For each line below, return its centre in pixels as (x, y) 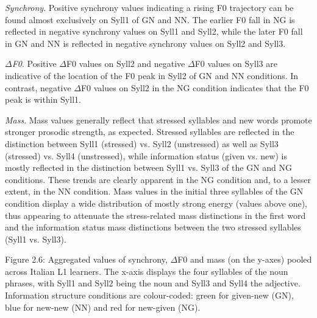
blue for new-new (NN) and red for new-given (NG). (103, 307)
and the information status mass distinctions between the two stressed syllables (153, 227)
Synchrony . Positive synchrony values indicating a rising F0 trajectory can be (149, 7)
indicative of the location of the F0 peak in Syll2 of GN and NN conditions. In (152, 75)
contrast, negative (38, 87)
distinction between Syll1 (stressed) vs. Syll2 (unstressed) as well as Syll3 (142, 143)
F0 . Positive (34, 64)
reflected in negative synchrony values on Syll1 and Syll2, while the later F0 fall (154, 31)
